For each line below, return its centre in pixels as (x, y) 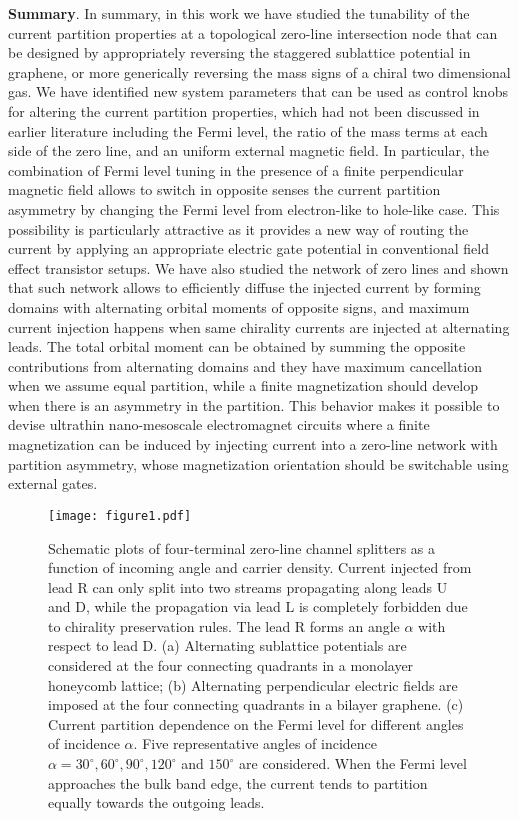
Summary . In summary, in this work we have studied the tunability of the (239, 13)
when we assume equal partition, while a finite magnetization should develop (243, 385)
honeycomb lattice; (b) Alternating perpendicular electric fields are (253, 684)
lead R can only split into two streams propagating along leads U (248, 586)
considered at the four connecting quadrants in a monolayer (231, 665)
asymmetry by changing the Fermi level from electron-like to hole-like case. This (254, 208)
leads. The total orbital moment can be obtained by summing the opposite (237, 346)
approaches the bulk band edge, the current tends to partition (238, 782)
